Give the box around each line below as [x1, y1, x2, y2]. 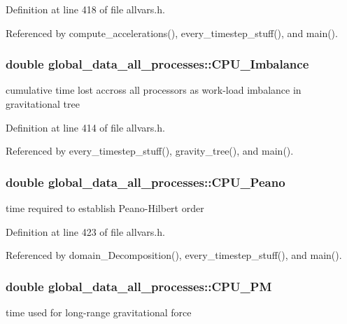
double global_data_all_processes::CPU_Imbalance [6, 55, 309, 73]
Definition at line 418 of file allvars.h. [6, 2, 165, 16]
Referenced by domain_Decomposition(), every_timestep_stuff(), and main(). [6, 248, 342, 262]
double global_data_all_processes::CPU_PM [6, 277, 272, 295]
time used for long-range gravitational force [6, 305, 192, 319]
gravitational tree [6, 97, 80, 111]
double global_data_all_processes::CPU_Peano [6, 173, 285, 190]
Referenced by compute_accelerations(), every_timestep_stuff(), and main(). [6, 25, 338, 40]
